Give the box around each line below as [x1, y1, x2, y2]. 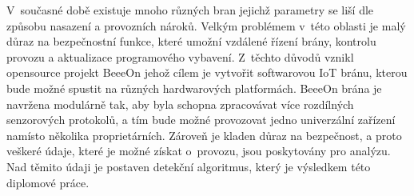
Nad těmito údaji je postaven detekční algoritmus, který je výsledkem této [6, 158, 371, 174]
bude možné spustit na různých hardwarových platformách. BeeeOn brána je [6, 79, 382, 96]
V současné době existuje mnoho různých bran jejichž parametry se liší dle [6, 2, 374, 18]
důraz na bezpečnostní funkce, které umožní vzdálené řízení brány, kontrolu [6, 33, 376, 50]
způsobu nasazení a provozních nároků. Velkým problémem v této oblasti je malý [6, 17, 406, 34]
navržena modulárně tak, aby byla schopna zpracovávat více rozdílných [6, 95, 354, 112]
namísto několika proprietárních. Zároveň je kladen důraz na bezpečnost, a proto [6, 126, 402, 143]
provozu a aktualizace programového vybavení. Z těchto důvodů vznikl [6, 48, 354, 65]
